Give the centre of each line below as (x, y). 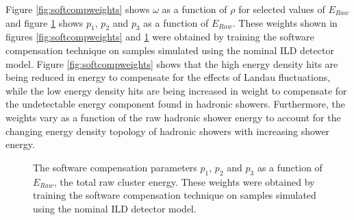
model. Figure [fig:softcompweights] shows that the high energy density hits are (172, 63)
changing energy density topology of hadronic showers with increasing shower (168, 131)
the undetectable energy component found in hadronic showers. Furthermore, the (176, 104)
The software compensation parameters (115, 167)
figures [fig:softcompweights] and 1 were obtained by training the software (160, 37)
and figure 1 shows (45, 22)
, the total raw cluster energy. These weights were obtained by (184, 181)
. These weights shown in (285, 22)
